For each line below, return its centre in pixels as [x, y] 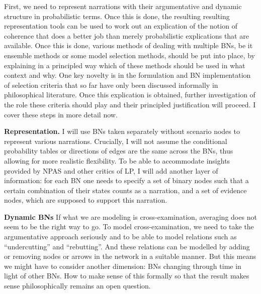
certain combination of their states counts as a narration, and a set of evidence [125, 190]
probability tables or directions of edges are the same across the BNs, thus [119, 151]
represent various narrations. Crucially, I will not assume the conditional [116, 141]
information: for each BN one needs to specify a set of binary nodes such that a [126, 180]
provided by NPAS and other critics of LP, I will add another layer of [111, 170]
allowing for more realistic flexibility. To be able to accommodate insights [117, 160]
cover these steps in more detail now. [61, 114]
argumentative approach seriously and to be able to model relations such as [120, 237]
